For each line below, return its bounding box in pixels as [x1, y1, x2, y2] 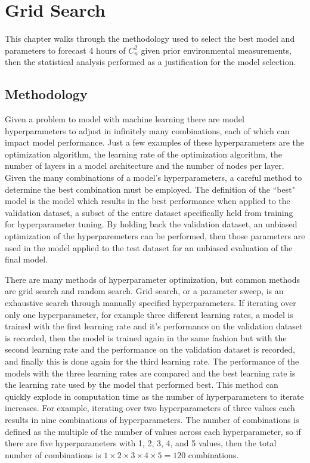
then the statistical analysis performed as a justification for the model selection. [5, 55, 296, 68]
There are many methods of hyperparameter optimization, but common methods [5, 273, 300, 285]
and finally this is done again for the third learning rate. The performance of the [5, 354, 299, 367]
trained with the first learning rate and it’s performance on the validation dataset [5, 320, 303, 332]
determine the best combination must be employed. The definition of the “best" [5, 183, 295, 195]
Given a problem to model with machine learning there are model [5, 113, 244, 125]
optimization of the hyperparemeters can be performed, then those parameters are [5, 230, 305, 242]
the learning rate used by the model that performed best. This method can [5, 378, 278, 391]
